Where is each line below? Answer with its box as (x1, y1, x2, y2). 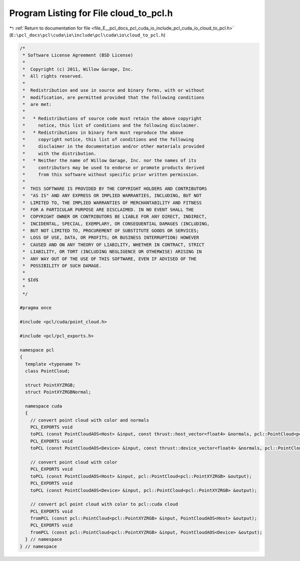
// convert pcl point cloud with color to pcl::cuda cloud (30, 501, 178, 507)
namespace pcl (19, 347, 54, 353)
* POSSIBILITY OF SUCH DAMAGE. (22, 263, 102, 269)
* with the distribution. (22, 150, 97, 156)
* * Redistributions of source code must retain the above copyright (22, 115, 202, 121)
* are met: (22, 102, 52, 107)
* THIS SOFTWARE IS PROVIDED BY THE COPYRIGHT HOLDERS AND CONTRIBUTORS (22, 185, 207, 192)
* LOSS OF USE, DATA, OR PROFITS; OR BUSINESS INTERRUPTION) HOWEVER (22, 235, 199, 241)
